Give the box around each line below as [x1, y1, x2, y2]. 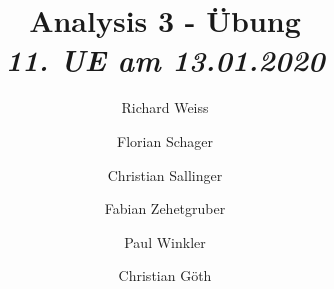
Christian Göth [118, 265, 212, 286]
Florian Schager [117, 130, 213, 151]
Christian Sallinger [107, 164, 223, 185]
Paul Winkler [124, 231, 206, 252]
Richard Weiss [121, 97, 209, 118]
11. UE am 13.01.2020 [5, 39, 325, 81]
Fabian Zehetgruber [104, 198, 226, 219]
